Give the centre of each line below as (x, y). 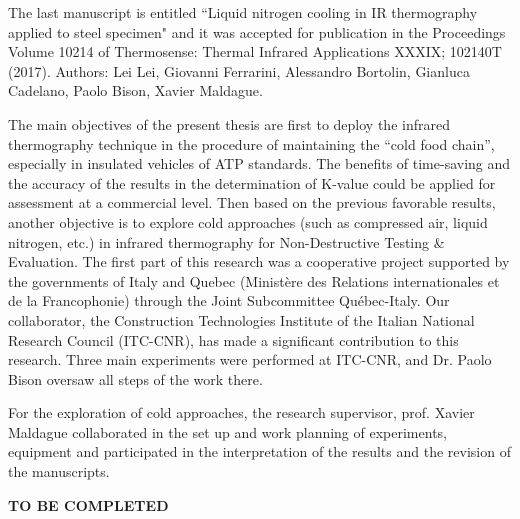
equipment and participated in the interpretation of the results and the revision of (259, 451)
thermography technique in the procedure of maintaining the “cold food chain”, (251, 143)
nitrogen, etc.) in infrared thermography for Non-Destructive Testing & (226, 241)
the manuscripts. (59, 471)
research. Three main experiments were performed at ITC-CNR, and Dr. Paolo (250, 359)
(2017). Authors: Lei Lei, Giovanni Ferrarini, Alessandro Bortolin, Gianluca (239, 70)
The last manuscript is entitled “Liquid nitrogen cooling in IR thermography (243, 12)
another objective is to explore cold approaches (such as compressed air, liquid (248, 221)
